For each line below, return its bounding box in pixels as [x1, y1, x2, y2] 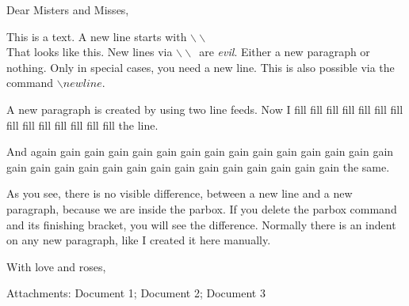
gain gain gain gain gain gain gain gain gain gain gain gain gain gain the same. [6, 158, 390, 175]
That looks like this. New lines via [6, 43, 173, 60]
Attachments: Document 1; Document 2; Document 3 [6, 285, 266, 301]
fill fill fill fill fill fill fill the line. [6, 116, 159, 133]
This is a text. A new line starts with [6, 28, 187, 44]
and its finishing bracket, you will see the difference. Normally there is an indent [6, 216, 396, 232]
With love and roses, [6, 258, 106, 274]
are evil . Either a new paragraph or [199, 43, 370, 60]
